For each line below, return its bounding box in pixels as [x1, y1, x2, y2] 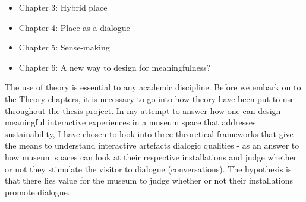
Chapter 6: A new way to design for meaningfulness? [18, 61, 211, 73]
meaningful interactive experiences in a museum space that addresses [5, 116, 256, 128]
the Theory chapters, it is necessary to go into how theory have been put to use [5, 92, 295, 105]
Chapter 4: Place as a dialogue [18, 21, 130, 33]
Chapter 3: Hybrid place [18, 1, 108, 13]
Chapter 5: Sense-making [18, 41, 110, 53]
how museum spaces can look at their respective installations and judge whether [5, 150, 297, 163]
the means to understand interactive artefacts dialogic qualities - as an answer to [5, 139, 299, 151]
